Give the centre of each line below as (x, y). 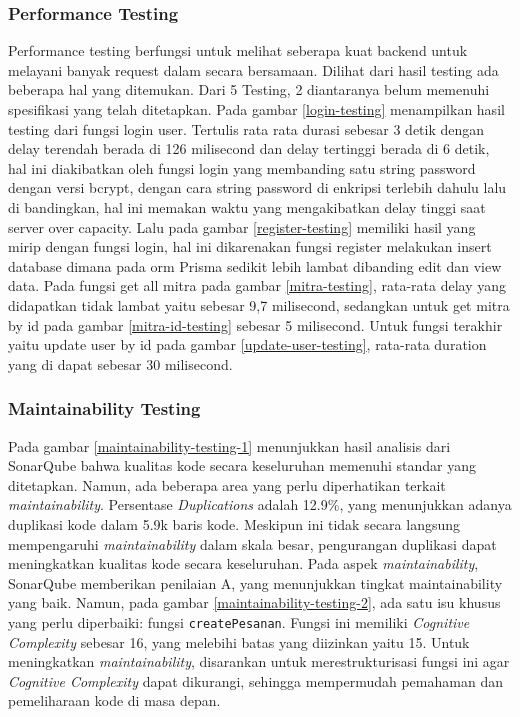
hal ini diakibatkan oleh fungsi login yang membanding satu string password (242, 167)
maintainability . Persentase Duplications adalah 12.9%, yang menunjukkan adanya (260, 504)
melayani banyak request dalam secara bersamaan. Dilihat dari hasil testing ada (253, 69)
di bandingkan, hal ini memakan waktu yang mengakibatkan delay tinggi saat (247, 206)
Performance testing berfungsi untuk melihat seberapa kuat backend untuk (238, 50)
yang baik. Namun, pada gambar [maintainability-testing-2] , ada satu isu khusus (254, 602)
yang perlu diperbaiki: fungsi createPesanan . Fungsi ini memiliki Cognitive (239, 621)
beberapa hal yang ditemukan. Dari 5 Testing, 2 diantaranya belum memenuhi (249, 89)
